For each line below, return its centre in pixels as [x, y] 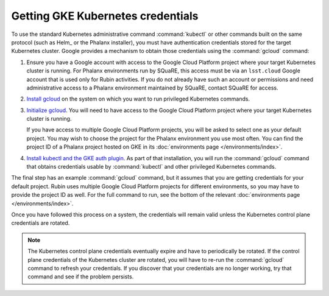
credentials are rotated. [41, 223]
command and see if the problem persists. [81, 277]
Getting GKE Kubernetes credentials [105, 16]
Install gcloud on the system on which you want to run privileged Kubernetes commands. [138, 99]
